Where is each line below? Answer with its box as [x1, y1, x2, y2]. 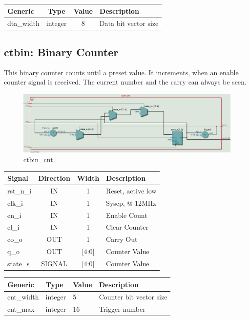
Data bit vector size [99, 18, 159, 28]
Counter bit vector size [99, 292, 167, 302]
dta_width [7, 18, 40, 28]
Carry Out [106, 234, 138, 244]
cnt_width [7, 292, 39, 302]
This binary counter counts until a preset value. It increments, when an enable [4, 67, 239, 77]
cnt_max [7, 304, 35, 314]
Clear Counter [106, 222, 148, 232]
